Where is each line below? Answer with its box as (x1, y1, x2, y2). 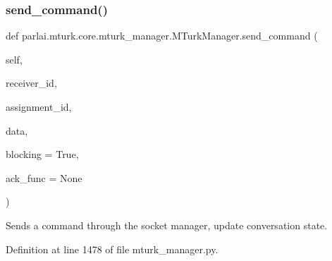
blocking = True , (6, 147, 79, 162)
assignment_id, (6, 99, 72, 114)
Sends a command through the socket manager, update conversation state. (6, 217, 328, 232)
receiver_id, (6, 75, 57, 90)
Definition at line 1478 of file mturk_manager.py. (6, 241, 219, 256)
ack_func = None (6, 170, 82, 185)
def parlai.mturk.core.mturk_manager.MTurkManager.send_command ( (6, 28, 318, 43)
